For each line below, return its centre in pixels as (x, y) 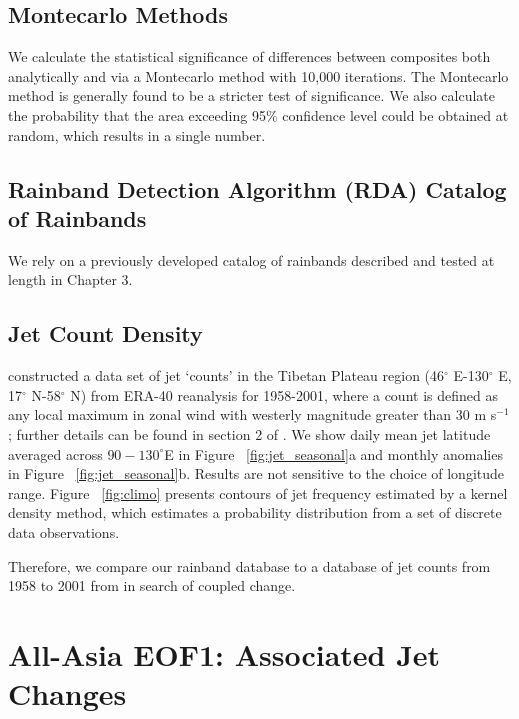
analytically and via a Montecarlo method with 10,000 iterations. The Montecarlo (258, 75)
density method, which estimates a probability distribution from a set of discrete (255, 512)
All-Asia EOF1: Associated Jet (224, 653)
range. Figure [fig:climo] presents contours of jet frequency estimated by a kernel (258, 492)
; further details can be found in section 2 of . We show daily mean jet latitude (249, 433)
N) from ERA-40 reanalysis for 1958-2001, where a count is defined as (284, 394)
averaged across (55, 453)
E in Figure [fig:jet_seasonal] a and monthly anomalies (333, 453)
